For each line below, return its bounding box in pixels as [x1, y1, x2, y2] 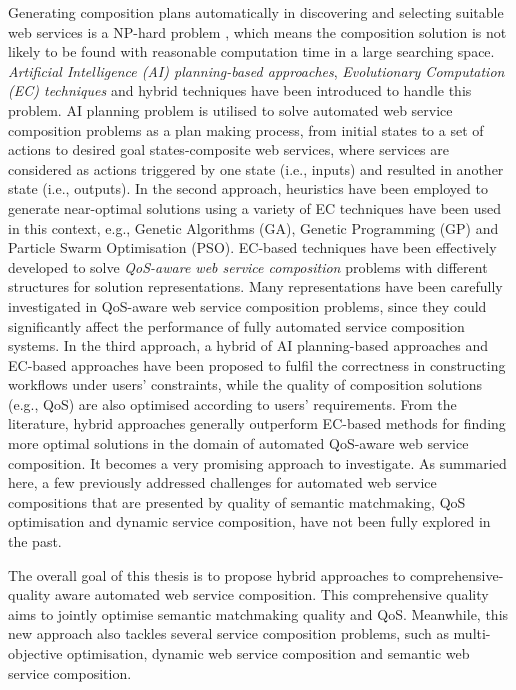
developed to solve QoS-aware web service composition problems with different [8, 256, 488, 277]
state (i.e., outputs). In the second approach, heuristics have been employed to [8, 178, 488, 199]
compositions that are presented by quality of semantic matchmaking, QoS [8, 491, 466, 512]
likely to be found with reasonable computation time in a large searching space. [8, 41, 495, 62]
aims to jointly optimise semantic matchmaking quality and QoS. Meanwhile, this [8, 603, 509, 624]
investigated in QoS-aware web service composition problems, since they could [8, 295, 487, 316]
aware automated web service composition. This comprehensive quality [55, 584, 489, 605]
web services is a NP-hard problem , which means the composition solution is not [8, 21, 507, 42]
